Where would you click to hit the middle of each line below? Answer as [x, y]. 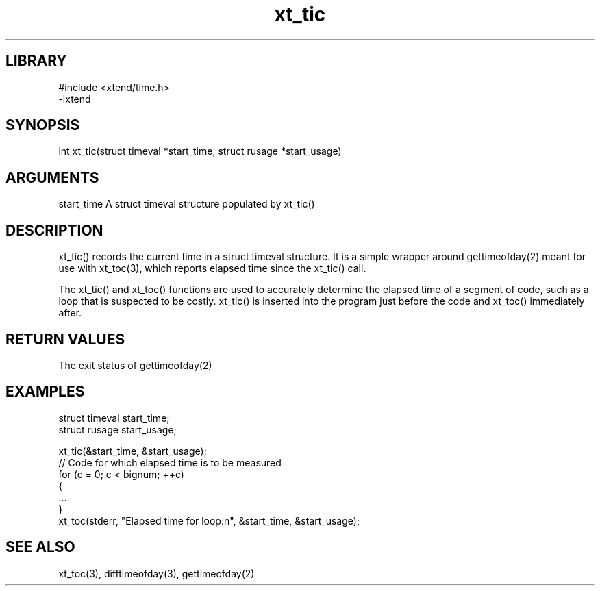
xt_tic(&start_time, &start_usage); [133, 451]
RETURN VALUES [65, 339]
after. [70, 313]
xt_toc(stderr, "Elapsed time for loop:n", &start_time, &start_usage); [209, 520]
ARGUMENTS [52, 177]
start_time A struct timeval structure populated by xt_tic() [187, 204]
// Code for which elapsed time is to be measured [170, 462]
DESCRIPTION [54, 230]
